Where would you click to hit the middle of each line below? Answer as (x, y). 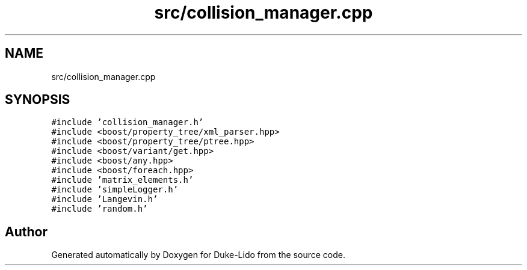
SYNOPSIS (38, 100)
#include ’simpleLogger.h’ (115, 190)
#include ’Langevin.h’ (105, 199)
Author (26, 232)
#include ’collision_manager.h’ (128, 122)
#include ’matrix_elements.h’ (122, 180)
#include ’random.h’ (100, 209)
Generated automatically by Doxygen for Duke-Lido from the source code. (198, 255)
